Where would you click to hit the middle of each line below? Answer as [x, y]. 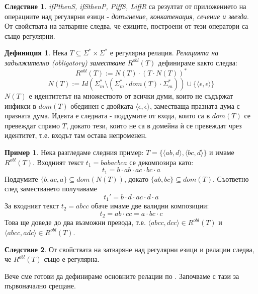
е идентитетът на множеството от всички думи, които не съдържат [131, 96]
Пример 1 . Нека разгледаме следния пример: [74, 152]
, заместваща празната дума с [195, 105]
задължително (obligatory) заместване [65, 62]
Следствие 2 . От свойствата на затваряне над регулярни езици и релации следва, [130, 249]
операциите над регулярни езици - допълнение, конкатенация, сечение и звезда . [127, 16]
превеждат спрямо [32, 125]
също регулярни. [30, 35]
